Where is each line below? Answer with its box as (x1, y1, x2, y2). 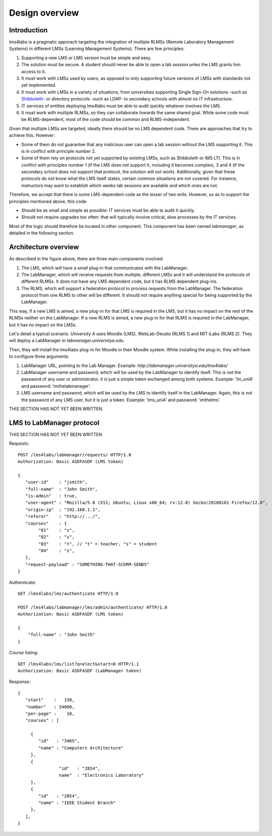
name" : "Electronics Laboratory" (59, 772, 144, 778)
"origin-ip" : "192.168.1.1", (25, 507, 100, 512)
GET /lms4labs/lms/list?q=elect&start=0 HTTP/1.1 (18, 661, 139, 666)
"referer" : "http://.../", (25, 514, 100, 519)
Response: (9, 679, 31, 685)
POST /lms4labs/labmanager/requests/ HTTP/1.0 (18, 452, 132, 458)
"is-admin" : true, (25, 493, 77, 498)
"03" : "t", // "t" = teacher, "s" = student (38, 541, 158, 546)
